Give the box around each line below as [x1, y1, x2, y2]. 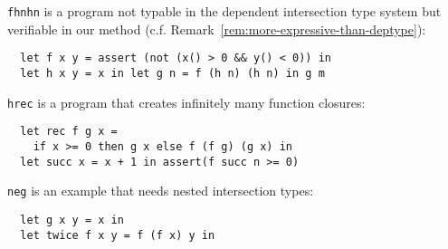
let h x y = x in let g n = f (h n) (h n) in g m [20, 66, 325, 80]
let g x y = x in [20, 213, 124, 226]
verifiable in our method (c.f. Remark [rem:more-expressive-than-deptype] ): [7, 19, 426, 38]
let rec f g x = [20, 125, 118, 139]
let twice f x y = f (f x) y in [20, 228, 215, 242]
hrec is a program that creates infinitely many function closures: [7, 92, 366, 111]
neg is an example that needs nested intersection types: [7, 181, 314, 200]
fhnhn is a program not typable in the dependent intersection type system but [7, 2, 442, 20]
